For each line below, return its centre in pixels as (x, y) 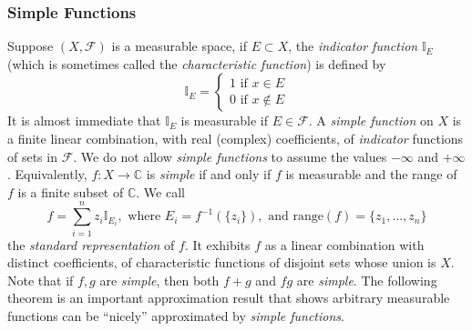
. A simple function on (371, 120)
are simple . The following (367, 280)
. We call (160, 191)
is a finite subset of (71, 191)
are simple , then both (159, 280)
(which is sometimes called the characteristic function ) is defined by (197, 63)
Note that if (41, 280)
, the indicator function (353, 46)
